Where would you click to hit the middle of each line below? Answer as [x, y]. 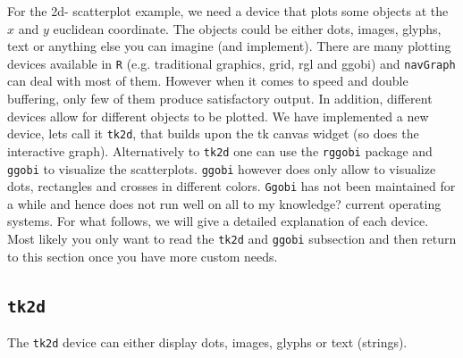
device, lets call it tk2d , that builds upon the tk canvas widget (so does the [213, 133]
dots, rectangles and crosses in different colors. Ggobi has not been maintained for [231, 186]
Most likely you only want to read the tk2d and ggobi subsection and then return [232, 239]
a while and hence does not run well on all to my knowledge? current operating [224, 203]
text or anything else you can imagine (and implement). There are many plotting [229, 46]
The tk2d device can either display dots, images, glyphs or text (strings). [207, 342]
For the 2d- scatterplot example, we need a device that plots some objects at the [228, 11]
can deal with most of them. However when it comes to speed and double [208, 81]
